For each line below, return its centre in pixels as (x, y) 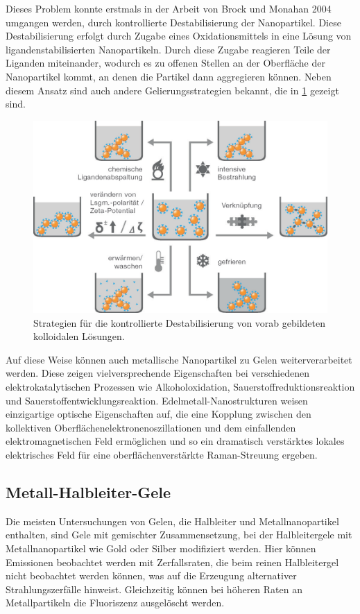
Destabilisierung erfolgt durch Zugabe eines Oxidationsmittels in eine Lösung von (179, 36)
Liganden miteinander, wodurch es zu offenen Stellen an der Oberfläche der (165, 63)
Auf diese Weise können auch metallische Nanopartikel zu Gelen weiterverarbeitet (179, 359)
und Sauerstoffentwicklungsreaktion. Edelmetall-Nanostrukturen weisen (157, 400)
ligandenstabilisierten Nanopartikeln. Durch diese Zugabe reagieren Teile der (168, 49)
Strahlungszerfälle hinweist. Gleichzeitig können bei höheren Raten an (154, 589)
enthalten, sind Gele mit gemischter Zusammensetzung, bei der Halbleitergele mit (179, 535)
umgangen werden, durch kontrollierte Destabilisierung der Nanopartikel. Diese (173, 22)
